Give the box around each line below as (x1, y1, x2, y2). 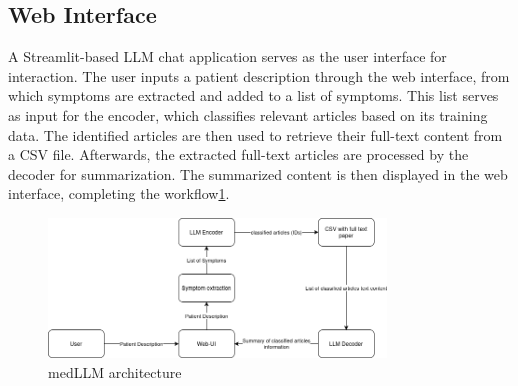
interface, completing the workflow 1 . (8, 183, 230, 204)
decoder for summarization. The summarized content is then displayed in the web (8, 163, 508, 184)
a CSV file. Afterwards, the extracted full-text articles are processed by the (8, 144, 469, 165)
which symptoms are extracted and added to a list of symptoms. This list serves (8, 85, 499, 106)
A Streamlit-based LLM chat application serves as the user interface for (8, 46, 447, 67)
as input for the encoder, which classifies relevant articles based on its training (8, 104, 488, 125)
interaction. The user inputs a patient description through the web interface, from (8, 65, 510, 86)
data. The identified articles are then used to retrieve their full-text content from (8, 124, 503, 145)
